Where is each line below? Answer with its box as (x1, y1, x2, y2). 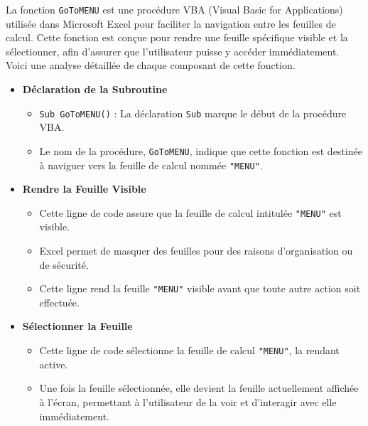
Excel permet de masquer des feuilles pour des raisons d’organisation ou (39, 243, 353, 258)
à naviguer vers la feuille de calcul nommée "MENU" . (39, 157, 263, 172)
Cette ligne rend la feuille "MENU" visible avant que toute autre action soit (39, 281, 361, 296)
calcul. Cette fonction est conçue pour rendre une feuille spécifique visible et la (6, 30, 348, 45)
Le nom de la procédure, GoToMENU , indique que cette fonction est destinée (39, 143, 362, 158)
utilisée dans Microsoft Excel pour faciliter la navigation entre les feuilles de (6, 16, 336, 31)
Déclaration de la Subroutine (22, 82, 168, 97)
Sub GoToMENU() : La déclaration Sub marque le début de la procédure (39, 105, 347, 120)
